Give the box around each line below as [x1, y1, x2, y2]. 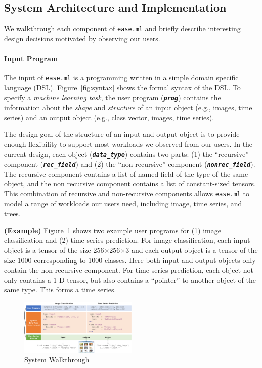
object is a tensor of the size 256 [4, 245, 104, 255]
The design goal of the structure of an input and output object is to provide [4, 129, 240, 139]
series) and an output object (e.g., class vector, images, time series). [4, 112, 214, 122]
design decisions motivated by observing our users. [4, 33, 160, 43]
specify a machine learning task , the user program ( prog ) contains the [4, 92, 221, 102]
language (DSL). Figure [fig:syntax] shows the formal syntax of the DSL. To [4, 82, 241, 92]
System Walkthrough [24, 354, 90, 365]
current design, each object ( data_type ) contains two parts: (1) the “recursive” [4, 148, 249, 159]
